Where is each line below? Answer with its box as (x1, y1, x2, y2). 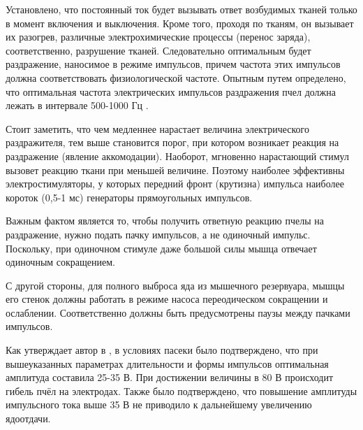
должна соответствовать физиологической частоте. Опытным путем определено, (6, 70, 346, 85)
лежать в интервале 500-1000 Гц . (6, 98, 149, 113)
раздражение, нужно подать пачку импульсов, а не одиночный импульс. (6, 227, 311, 241)
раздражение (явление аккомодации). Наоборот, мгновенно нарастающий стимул (6, 148, 349, 163)
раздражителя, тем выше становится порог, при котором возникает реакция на (6, 135, 339, 150)
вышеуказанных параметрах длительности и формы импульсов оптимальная (6, 356, 329, 371)
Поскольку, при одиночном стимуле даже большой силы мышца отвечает (6, 241, 317, 255)
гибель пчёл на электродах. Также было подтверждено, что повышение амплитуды (6, 383, 357, 398)
